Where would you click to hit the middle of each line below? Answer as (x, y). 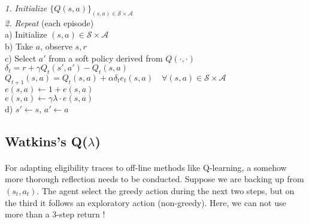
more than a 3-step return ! (55, 214)
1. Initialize (26, 8)
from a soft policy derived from (106, 58)
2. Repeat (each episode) (49, 22)
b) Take (19, 46)
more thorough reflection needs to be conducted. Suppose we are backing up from (154, 179)
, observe (56, 46)
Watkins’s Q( (46, 141)
